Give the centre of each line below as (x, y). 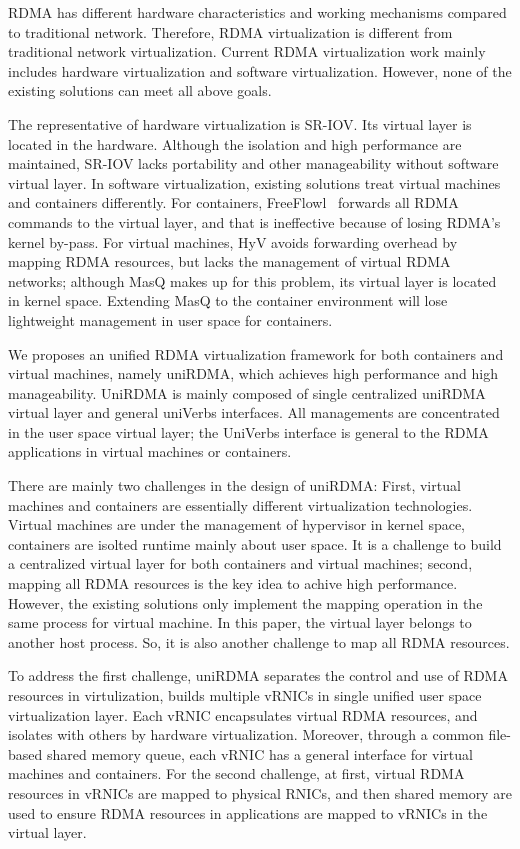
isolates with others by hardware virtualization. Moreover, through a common (246, 734)
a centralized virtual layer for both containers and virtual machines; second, (240, 563)
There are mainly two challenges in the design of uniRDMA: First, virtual (234, 485)
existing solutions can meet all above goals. (140, 90)
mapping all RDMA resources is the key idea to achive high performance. (233, 583)
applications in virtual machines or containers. (150, 451)
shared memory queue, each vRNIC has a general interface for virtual (259, 753)
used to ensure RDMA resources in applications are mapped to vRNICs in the (248, 812)
